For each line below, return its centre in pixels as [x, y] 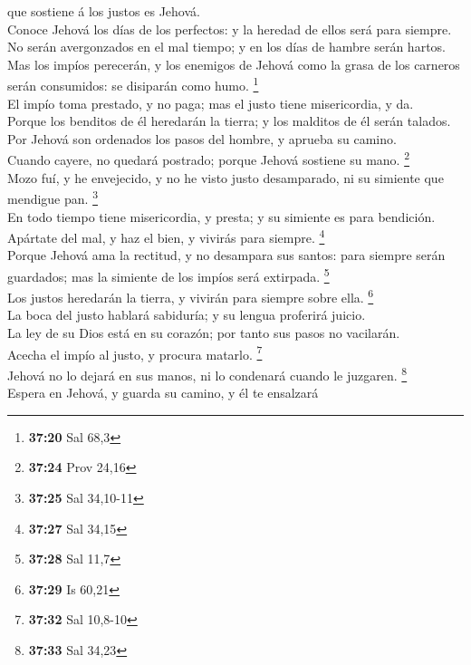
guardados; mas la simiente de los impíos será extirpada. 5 [168, 275]
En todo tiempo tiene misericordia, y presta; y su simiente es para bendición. [221, 216]
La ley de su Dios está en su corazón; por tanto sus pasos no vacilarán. [204, 333]
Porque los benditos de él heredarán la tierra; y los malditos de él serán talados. [229, 121]
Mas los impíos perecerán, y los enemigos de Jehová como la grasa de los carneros [234, 64]
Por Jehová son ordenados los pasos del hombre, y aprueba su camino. [202, 138]
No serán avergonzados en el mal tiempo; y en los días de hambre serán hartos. [226, 47]
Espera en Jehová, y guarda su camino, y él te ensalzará [163, 393]
